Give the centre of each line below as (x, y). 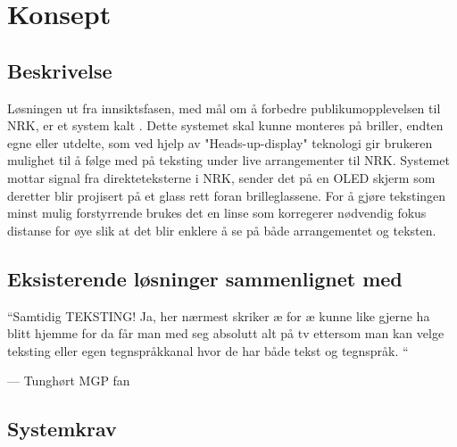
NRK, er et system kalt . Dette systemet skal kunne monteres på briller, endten (225, 125)
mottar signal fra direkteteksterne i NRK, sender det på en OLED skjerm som (221, 177)
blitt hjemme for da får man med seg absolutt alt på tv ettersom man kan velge (226, 333)
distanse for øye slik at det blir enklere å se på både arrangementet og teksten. (222, 230)
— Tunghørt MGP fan (69, 381)
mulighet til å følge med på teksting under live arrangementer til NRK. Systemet (228, 160)
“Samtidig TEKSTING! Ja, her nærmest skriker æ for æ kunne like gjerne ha (219, 315)
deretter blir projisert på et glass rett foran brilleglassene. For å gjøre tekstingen (227, 195)
